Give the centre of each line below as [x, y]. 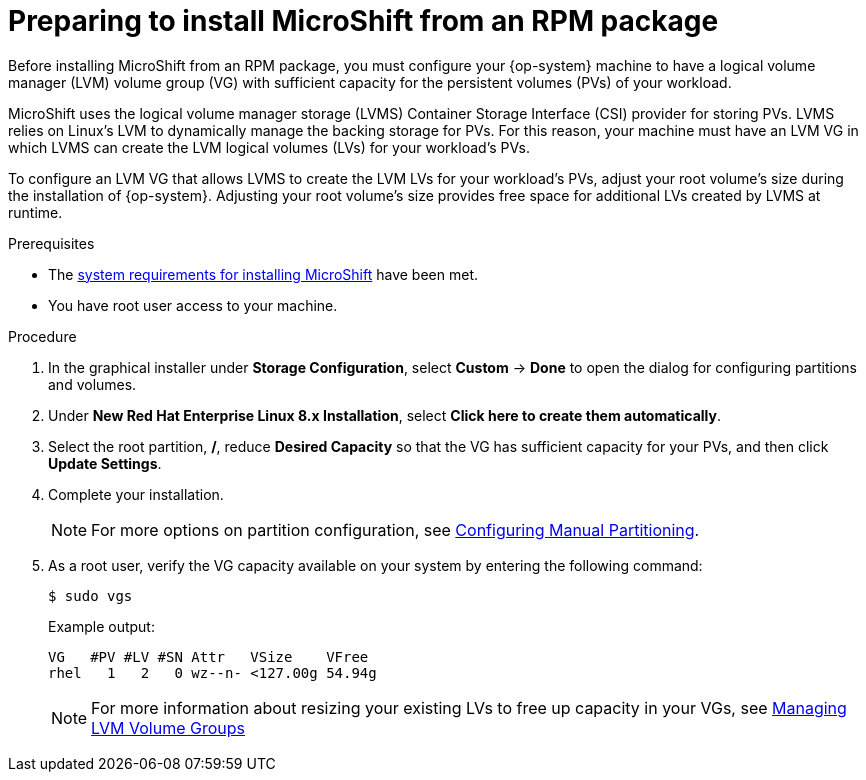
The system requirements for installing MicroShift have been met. [263, 274]
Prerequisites [51, 243]
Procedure [42, 336]
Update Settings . [105, 463]
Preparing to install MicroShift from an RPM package [363, 21]
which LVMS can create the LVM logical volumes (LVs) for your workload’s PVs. [269, 147]
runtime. [35, 212]
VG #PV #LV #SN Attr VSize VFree [208, 656]
